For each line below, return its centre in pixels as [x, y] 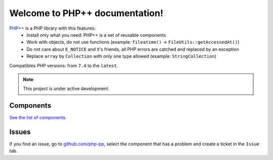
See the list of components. [38, 118]
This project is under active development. [66, 89]
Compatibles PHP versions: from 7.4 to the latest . [64, 65]
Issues [20, 132]
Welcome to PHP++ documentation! [86, 13]
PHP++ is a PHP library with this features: [53, 28]
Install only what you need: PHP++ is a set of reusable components [96, 35]
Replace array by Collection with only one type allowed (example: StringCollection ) [122, 56]
